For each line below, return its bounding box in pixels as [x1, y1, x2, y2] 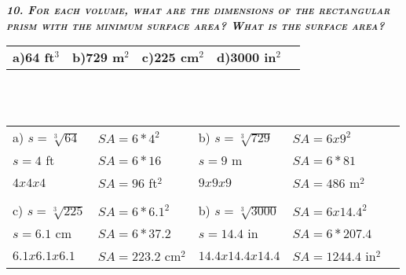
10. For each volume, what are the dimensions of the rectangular [6, 2, 390, 17]
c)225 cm [141, 48, 199, 67]
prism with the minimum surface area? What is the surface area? [6, 16, 385, 33]
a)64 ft [13, 48, 55, 67]
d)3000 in [216, 48, 276, 67]
